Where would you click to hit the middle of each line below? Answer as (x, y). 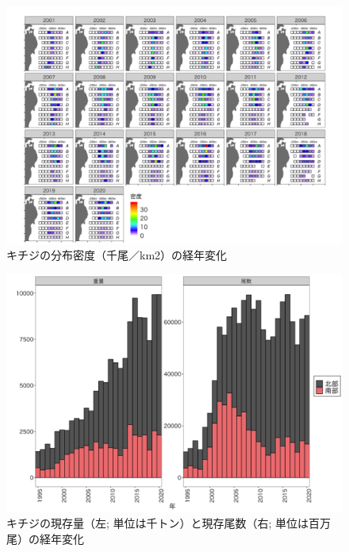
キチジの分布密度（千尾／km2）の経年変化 (117, 255)
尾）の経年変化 (45, 538)
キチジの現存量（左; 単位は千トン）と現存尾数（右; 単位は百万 (169, 523)
